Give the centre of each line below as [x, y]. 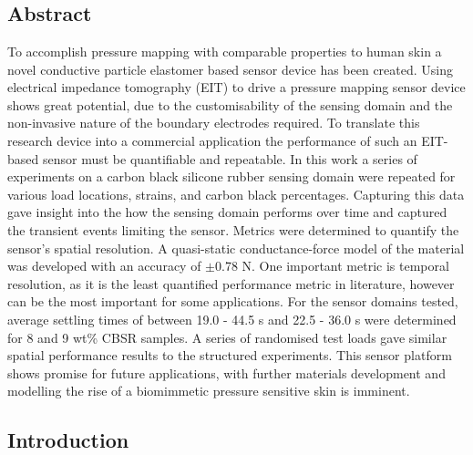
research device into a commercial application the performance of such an [212, 140]
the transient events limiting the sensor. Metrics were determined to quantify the [233, 229]
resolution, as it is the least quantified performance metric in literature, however [231, 283]
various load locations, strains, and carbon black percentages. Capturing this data [236, 194]
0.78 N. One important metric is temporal [332, 266]
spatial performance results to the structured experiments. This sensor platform [230, 355]
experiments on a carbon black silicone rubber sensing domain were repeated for [231, 176]
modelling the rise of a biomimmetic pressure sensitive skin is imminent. [209, 391]
